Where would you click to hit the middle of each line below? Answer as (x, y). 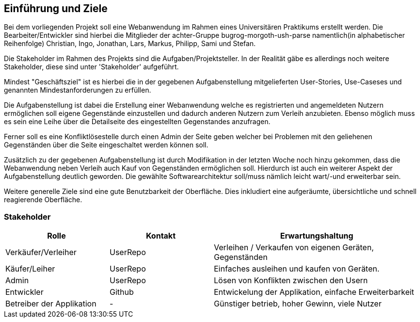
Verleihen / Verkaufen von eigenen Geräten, (294, 248)
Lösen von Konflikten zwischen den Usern (291, 281)
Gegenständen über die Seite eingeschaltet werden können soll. (106, 145)
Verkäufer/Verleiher (41, 252)
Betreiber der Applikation (51, 304)
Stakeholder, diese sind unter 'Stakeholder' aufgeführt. (91, 67)
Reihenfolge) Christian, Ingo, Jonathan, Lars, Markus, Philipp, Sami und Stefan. (130, 44)
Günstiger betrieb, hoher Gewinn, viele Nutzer (298, 304)
